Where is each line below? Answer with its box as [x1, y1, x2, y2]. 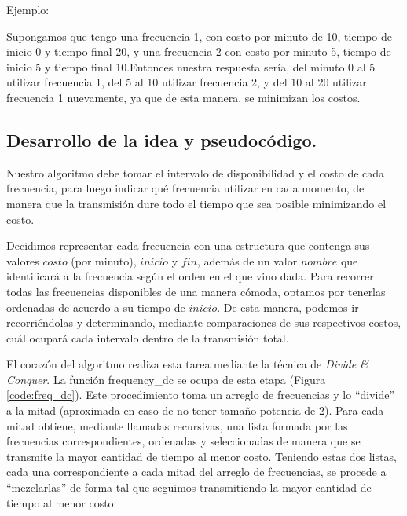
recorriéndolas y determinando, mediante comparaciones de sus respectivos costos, [6, 314, 401, 331]
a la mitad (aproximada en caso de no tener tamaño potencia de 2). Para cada [6, 402, 384, 419]
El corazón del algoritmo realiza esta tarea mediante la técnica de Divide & [6, 356, 368, 372]
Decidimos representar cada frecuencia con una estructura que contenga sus [6, 237, 370, 254]
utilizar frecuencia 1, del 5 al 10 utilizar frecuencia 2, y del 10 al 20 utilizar [6, 74, 367, 90]
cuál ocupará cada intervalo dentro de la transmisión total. [6, 329, 289, 346]
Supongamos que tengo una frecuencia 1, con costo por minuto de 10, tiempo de [6, 27, 393, 44]
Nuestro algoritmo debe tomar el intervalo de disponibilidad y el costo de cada [6, 164, 385, 181]
